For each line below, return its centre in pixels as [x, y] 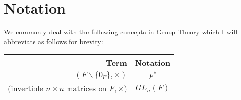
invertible [27, 88]
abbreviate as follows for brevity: [53, 41]
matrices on [87, 88]
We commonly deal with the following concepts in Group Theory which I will [121, 32]
